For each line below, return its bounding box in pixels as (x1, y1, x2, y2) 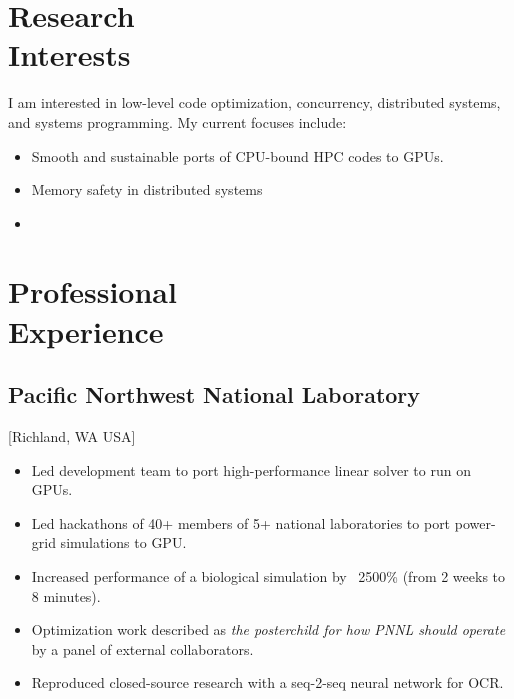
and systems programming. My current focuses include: (8, 111, 347, 132)
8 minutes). (31, 585, 101, 606)
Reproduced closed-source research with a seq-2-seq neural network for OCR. (31, 672, 504, 693)
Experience (8, 310, 164, 351)
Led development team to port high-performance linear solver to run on (31, 459, 471, 480)
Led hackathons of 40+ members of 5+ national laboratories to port (31, 512, 451, 533)
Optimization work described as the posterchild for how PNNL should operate (31, 619, 506, 640)
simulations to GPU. (60, 532, 187, 553)
